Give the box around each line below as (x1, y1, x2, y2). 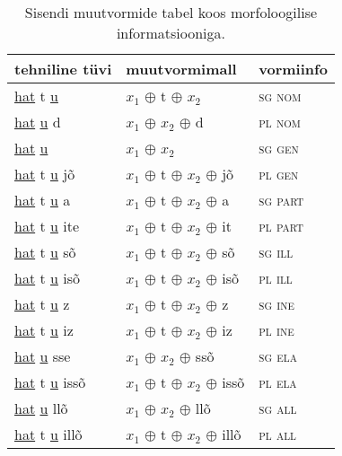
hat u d (14, 111, 61, 132)
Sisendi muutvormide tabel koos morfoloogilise (24, 2, 318, 22)
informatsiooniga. (116, 22, 225, 43)
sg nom (259, 85, 302, 106)
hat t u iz (14, 320, 74, 340)
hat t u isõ (14, 267, 81, 288)
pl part (259, 215, 303, 236)
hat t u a (14, 189, 71, 210)
